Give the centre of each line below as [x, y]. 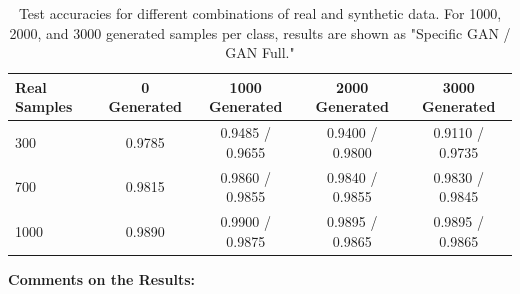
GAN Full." [260, 52]
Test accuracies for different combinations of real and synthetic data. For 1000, [260, 13]
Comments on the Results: [101, 278]
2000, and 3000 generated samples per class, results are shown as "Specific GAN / [260, 32]
